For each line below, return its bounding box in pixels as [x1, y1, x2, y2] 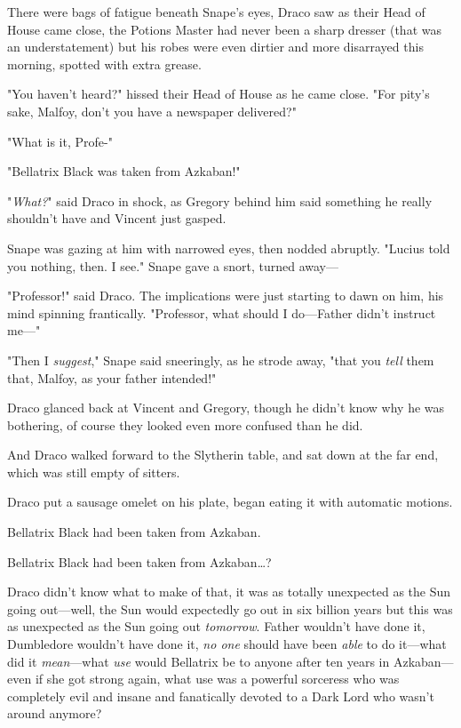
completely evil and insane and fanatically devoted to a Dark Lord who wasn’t [7, 686, 434, 705]
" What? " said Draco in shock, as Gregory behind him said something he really [7, 191, 433, 210]
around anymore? [7, 704, 102, 723]
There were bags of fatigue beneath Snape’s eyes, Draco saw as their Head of [7, 3, 425, 20]
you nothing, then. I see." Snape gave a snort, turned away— [7, 256, 338, 275]
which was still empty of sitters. [7, 462, 180, 481]
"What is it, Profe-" [7, 132, 113, 150]
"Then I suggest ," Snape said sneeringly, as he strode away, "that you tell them [7, 350, 434, 369]
